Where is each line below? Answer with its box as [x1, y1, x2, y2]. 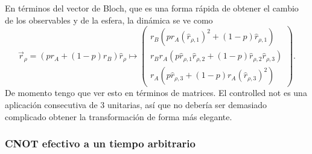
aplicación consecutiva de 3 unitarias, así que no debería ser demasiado [5, 98, 267, 111]
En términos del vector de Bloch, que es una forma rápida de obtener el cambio [5, 2, 299, 14]
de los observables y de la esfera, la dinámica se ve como [5, 13, 213, 26]
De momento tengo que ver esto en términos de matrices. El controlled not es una [5, 86, 307, 99]
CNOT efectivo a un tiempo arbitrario [5, 136, 196, 151]
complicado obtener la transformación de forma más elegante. [5, 110, 232, 123]
